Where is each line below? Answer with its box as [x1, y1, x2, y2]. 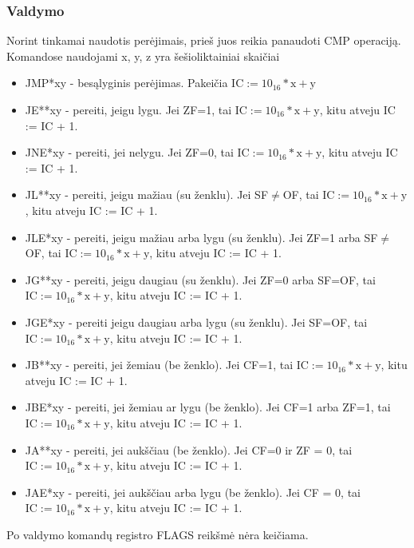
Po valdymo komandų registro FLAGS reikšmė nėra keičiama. [6, 526, 309, 542]
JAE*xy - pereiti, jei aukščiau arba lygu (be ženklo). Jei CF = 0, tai [25, 483, 361, 500]
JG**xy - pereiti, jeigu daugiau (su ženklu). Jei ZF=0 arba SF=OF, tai [25, 271, 376, 288]
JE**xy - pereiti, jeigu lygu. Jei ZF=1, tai [25, 101, 232, 117]
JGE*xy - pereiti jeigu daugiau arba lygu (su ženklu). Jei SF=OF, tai [25, 313, 368, 330]
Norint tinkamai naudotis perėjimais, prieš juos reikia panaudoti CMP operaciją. [6, 32, 401, 49]
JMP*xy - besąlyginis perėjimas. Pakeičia [25, 74, 228, 91]
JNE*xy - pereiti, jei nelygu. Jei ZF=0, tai [25, 144, 234, 161]
